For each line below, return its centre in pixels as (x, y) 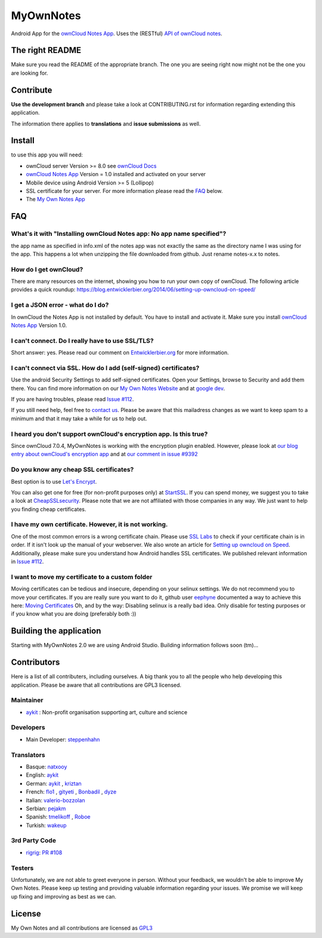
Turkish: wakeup (46, 825)
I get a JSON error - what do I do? (60, 305)
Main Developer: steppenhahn (63, 739)
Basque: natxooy (47, 767)
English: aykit (42, 775)
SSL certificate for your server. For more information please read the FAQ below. (124, 191)
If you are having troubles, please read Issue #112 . (72, 399)
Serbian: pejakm (46, 808)
